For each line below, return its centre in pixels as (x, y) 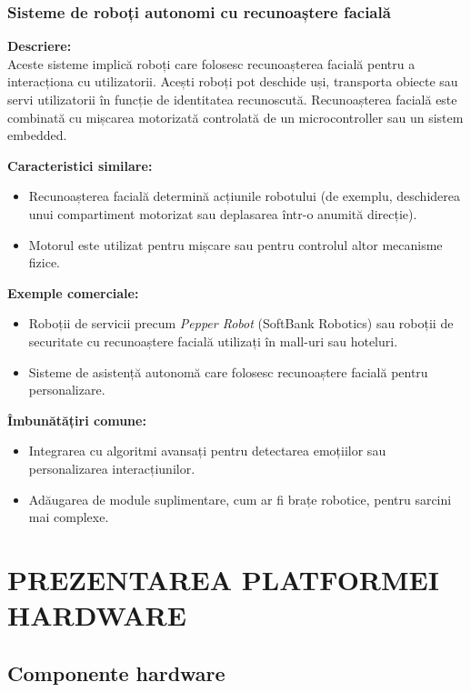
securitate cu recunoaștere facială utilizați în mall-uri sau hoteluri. (213, 341)
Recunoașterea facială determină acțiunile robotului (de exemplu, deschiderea (244, 196)
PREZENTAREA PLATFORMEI (223, 579)
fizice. (45, 262)
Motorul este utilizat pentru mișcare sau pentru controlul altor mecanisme (235, 244)
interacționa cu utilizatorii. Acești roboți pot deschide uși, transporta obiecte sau (233, 81)
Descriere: (40, 46)
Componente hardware (116, 672)
